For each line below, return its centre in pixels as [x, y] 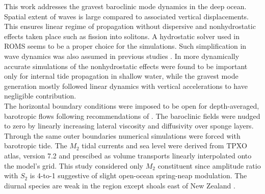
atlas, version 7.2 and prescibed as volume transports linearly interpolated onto [128, 155]
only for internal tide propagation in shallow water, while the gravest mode [121, 76]
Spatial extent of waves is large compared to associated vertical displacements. [127, 16]
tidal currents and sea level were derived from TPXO [164, 145]
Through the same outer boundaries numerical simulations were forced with [122, 135]
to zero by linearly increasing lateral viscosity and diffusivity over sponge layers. [129, 126]
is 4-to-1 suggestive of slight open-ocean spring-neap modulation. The [138, 175]
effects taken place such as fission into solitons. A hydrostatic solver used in [122, 36]
